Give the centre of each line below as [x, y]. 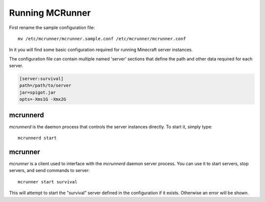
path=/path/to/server [45, 86]
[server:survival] [41, 79]
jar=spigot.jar [38, 92]
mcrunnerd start [37, 138]
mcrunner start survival [48, 182]
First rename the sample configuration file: [52, 28]
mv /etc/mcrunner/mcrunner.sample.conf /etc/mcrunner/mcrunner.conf [102, 39]
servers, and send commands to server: [50, 171]
